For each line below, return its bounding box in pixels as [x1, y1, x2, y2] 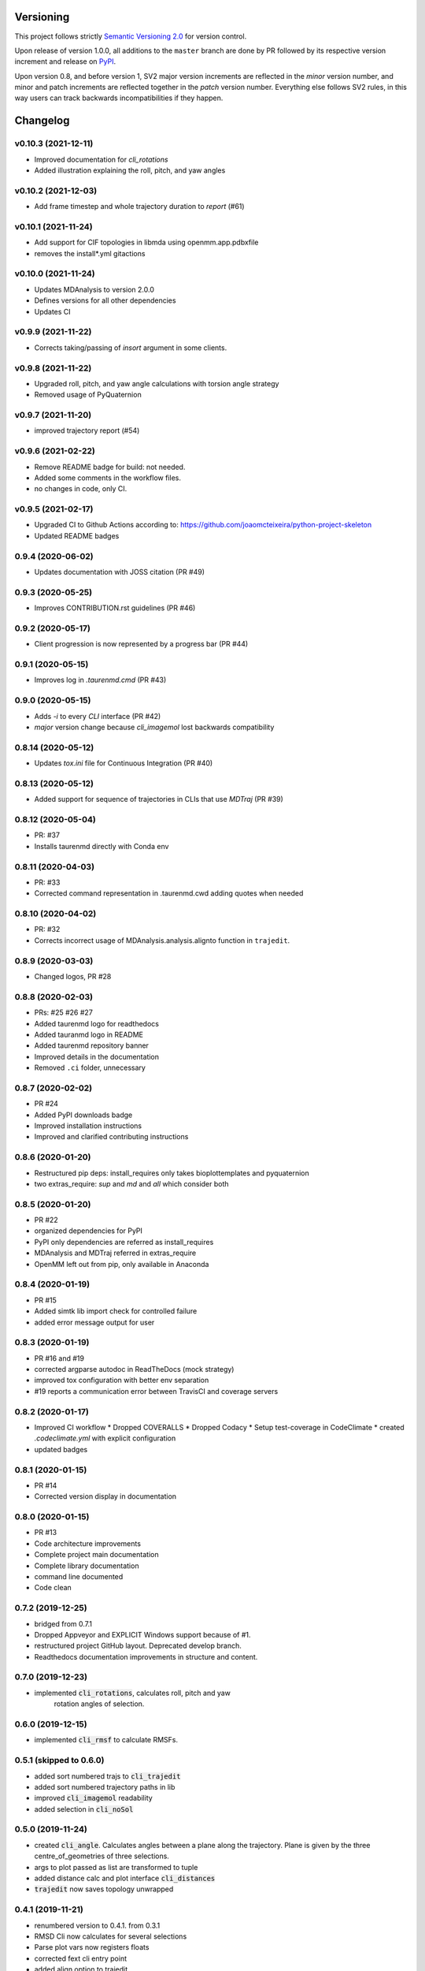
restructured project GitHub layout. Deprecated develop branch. [34, 1641, 242, 1651]
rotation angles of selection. [54, 1699, 145, 1708]
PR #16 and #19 [34, 1353, 84, 1363]
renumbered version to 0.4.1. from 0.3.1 [34, 1921, 161, 1930]
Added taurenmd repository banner [34, 1041, 150, 1050]
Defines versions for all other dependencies [34, 296, 176, 305]
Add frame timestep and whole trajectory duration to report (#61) [34, 202, 245, 211]
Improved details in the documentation [34, 1052, 160, 1061]
